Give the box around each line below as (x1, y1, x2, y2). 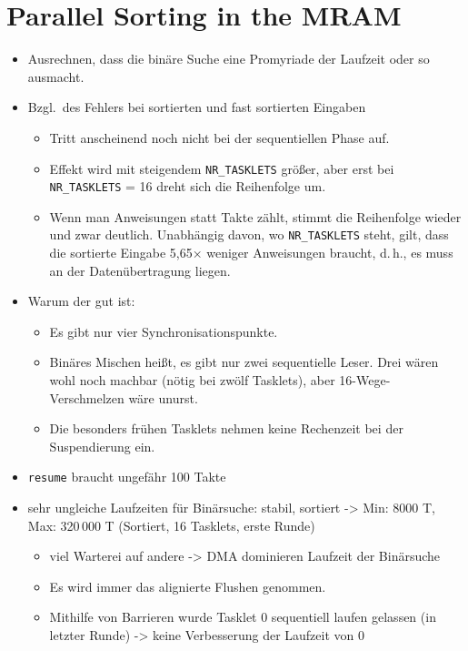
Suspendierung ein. (49, 436, 155, 455)
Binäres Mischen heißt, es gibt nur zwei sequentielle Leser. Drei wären (49, 352, 439, 371)
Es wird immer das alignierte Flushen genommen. (49, 576, 326, 595)
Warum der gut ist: (27, 291, 135, 310)
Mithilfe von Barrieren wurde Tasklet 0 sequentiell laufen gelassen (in (49, 607, 436, 626)
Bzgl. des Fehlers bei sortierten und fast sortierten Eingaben (27, 97, 366, 117)
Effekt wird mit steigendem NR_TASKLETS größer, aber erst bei (49, 158, 394, 178)
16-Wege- (339, 371, 391, 390)
